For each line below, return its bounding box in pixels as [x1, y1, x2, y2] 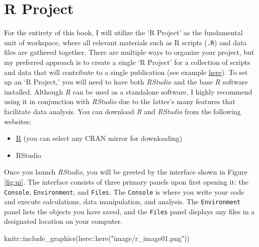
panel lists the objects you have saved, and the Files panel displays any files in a [4, 206, 255, 216]
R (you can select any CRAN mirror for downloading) [16, 133, 183, 143]
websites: [4, 116, 32, 126]
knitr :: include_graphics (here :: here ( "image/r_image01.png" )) [4, 233, 190, 243]
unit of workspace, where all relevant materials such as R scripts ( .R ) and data [4, 37, 247, 47]
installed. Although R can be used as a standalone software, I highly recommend [4, 86, 252, 97]
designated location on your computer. [4, 216, 123, 226]
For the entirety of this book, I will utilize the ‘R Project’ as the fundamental [4, 27, 243, 38]
